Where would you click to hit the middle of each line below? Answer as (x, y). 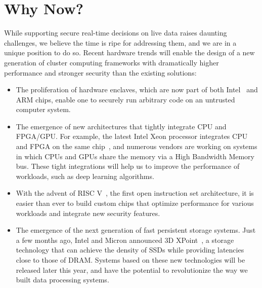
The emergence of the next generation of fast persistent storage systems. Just (136, 230)
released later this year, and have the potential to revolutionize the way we (132, 269)
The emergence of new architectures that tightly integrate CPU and (121, 126)
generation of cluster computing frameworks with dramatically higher (112, 62)
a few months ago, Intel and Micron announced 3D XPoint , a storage (125, 240)
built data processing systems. (62, 280)
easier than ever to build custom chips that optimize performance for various (135, 203)
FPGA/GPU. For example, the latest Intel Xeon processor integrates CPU (132, 136)
